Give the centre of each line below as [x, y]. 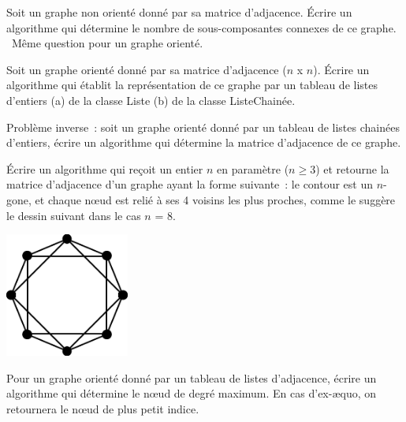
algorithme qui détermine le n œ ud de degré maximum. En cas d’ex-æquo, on [192, 393]
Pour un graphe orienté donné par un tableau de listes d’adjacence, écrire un [192, 377]
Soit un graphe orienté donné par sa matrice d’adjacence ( [147, 69]
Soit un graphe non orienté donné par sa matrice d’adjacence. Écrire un [179, 12]
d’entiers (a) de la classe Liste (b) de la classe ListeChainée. [151, 100]
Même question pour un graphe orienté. [107, 43]
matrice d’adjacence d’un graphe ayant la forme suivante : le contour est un [190, 184]
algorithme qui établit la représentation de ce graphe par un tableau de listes [192, 85]
